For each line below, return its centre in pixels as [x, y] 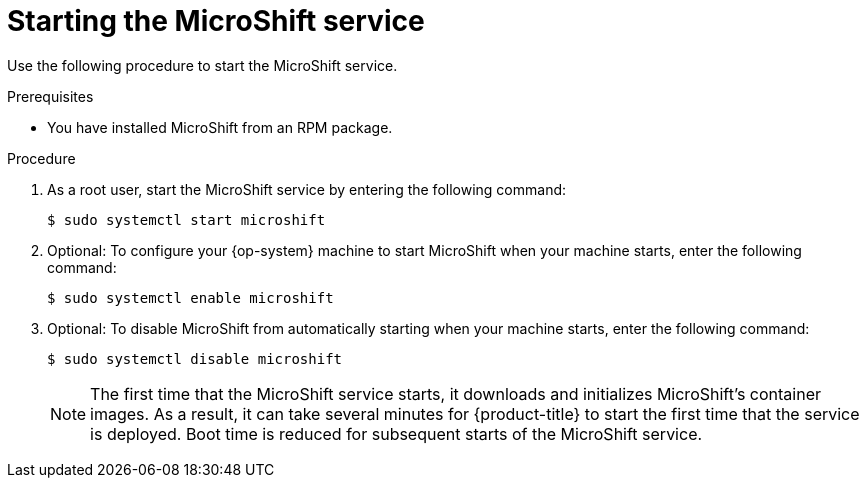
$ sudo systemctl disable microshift [195, 358]
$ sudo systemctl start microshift [186, 219]
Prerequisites [50, 96]
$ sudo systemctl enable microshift [190, 297]
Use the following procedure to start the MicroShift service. [202, 65]
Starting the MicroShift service [216, 21]
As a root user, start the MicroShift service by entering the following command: [307, 189]
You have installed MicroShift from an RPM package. [220, 127]
